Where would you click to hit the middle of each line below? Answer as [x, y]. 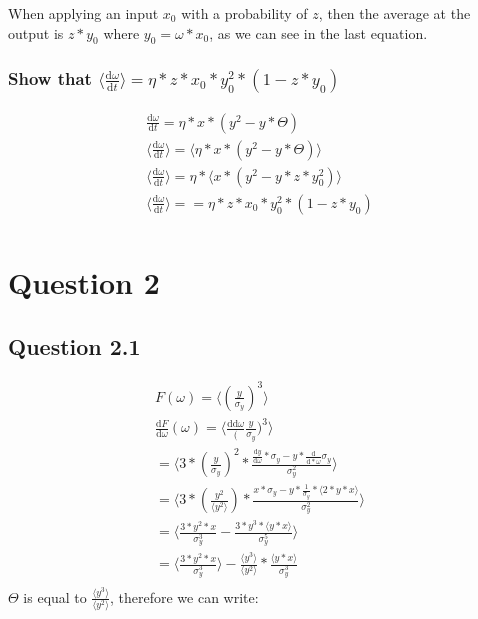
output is [36, 32]
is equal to [55, 596]
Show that [50, 78]
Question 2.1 [74, 345]
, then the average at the [394, 13]
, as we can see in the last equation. [318, 32]
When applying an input [83, 13]
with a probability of [244, 13]
